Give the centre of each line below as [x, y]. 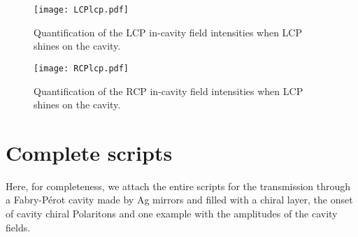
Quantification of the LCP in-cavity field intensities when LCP [168, 32]
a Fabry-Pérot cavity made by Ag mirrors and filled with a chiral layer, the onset [179, 200]
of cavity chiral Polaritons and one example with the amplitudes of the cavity [172, 213]
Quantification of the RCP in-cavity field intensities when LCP [169, 91]
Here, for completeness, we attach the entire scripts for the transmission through [178, 186]
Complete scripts [89, 152]
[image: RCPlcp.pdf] [81, 68]
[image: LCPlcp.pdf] [81, 10]
